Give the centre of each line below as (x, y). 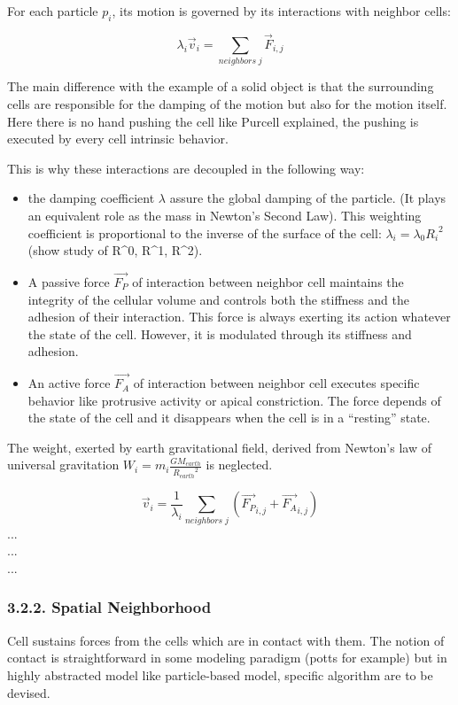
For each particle (53, 11)
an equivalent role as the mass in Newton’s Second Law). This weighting (225, 215)
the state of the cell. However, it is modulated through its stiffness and (220, 333)
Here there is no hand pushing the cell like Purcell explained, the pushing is (213, 121)
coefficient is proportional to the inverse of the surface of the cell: (205, 232)
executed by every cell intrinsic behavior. (118, 139)
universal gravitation (63, 465)
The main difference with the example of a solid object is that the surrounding (221, 86)
